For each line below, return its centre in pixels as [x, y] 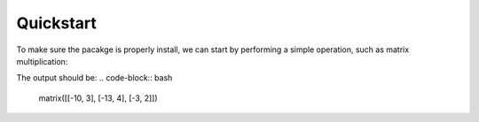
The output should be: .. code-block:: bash [94, 78]
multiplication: [42, 61]
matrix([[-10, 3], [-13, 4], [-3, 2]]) [98, 98]
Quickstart [57, 23]
